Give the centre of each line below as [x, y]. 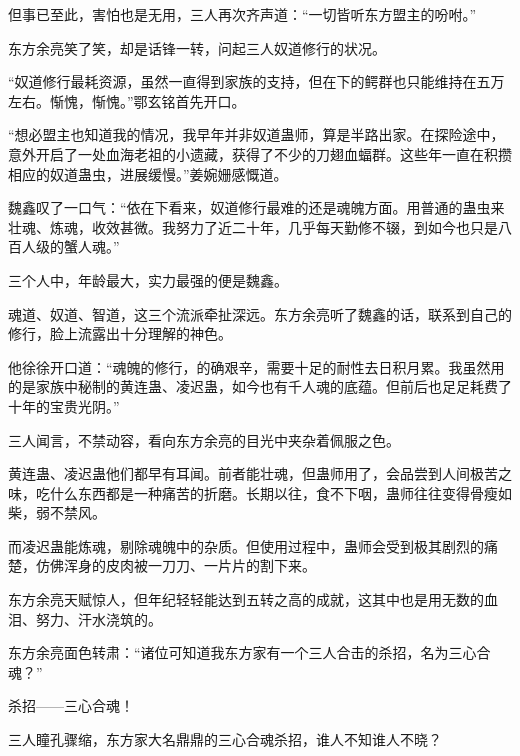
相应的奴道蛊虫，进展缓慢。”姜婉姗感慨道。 [148, 173]
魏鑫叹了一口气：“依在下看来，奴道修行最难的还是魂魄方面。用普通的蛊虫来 [256, 207]
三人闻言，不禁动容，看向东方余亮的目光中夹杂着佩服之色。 [204, 439]
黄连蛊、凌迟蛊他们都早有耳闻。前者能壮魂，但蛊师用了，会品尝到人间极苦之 [260, 473]
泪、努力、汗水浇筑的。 [85, 618]
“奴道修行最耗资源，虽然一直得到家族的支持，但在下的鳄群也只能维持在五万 [256, 81]
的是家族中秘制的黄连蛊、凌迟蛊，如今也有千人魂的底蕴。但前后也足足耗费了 [260, 386]
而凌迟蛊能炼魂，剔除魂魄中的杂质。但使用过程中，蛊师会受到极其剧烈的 [246, 545]
